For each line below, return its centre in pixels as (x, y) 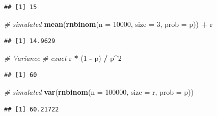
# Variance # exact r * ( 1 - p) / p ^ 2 (63, 57)
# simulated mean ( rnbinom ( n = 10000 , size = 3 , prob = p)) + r (108, 24)
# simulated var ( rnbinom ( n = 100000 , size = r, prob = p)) (99, 91)
